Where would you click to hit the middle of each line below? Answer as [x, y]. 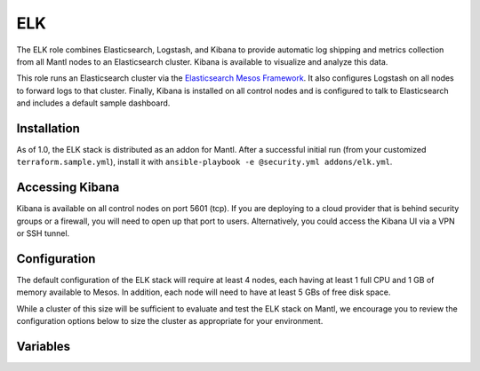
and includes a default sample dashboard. [93, 103]
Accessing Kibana [68, 188]
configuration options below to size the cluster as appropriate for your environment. [170, 321]
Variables [44, 346]
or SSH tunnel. [43, 233]
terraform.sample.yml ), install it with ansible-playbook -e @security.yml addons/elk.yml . [204, 162]
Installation [48, 128]
